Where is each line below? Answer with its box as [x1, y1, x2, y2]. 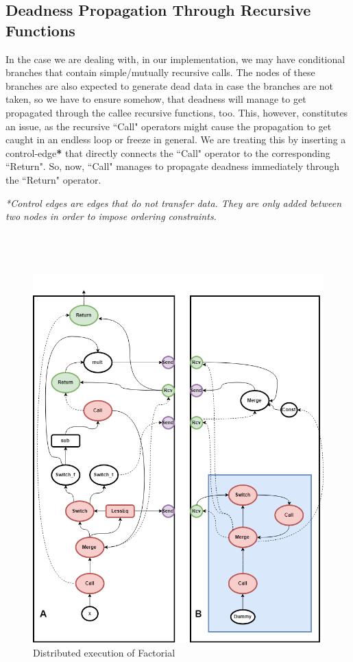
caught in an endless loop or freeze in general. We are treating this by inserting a [5, 132, 346, 147]
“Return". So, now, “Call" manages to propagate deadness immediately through [5, 159, 340, 173]
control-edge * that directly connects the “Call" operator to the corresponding [5, 145, 330, 160]
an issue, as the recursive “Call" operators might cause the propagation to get [5, 119, 332, 133]
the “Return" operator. [5, 172, 101, 186]
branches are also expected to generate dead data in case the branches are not [5, 78, 334, 93]
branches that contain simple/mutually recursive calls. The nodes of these [5, 65, 315, 79]
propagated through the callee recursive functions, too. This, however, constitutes [5, 105, 348, 119]
